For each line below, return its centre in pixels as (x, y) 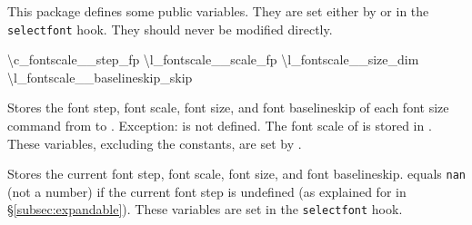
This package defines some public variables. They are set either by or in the (218, 11)
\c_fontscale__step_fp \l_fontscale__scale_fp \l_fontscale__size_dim (213, 59)
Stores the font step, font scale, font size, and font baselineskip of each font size (228, 108)
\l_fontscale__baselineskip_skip (100, 77)
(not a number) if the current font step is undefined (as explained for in (207, 191)
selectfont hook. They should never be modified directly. (170, 29)
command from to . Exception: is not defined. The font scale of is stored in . (220, 126)
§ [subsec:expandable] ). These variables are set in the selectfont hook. (205, 209)
